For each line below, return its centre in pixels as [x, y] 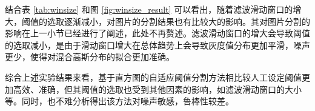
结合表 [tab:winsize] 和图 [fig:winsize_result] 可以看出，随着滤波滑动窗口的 [149, 9]
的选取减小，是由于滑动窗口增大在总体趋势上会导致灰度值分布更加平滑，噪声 [157, 45]
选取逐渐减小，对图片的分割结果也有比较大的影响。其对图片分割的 [178, 21]
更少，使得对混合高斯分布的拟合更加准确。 [90, 57]
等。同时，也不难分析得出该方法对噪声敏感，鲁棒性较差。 [119, 101]
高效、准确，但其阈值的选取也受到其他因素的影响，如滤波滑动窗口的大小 [157, 89]
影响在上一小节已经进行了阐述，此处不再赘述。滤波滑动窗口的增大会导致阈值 [157, 33]
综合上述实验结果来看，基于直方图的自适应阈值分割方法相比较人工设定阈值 [153, 77]
